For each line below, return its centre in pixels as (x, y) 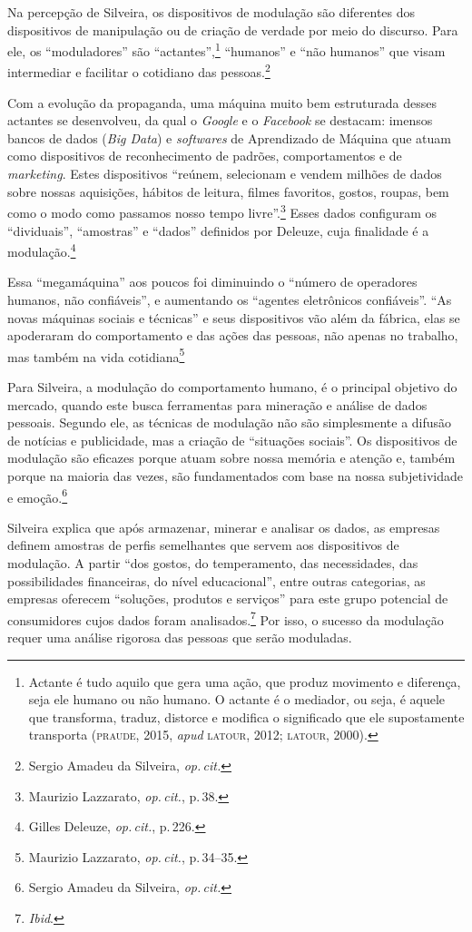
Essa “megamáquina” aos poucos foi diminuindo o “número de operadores (212, 282)
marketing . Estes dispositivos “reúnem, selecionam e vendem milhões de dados (225, 174)
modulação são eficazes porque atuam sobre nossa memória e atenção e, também (231, 458)
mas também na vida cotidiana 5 (96, 355)
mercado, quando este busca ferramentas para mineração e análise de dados (217, 404)
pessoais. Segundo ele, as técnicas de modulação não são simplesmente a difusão (230, 422)
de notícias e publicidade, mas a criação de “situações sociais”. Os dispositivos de (232, 440)
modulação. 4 (42, 250)
